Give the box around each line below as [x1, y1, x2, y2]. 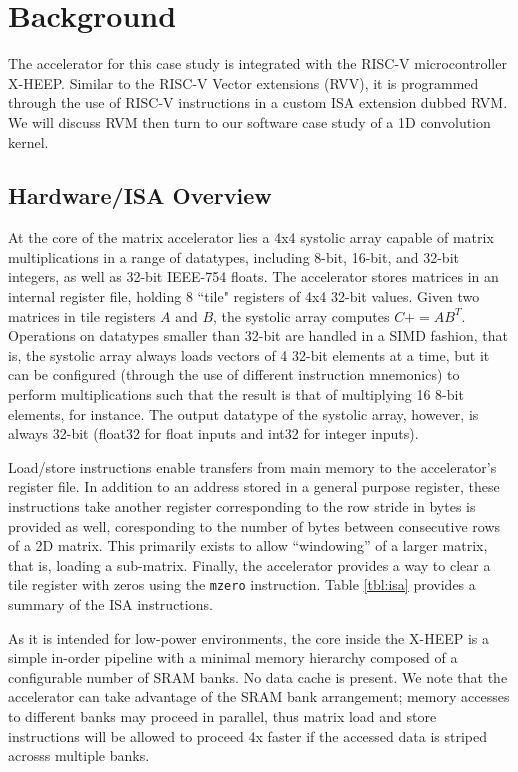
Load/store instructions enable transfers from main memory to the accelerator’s [8, 456, 497, 477]
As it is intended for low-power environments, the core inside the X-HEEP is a [8, 627, 489, 648]
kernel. [8, 131, 49, 152]
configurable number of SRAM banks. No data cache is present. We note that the [8, 666, 508, 687]
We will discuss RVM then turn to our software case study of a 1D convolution [8, 111, 491, 132]
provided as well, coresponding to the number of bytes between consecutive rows [8, 515, 501, 536]
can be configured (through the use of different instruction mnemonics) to [8, 364, 460, 385]
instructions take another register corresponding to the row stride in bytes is [8, 496, 476, 517]
